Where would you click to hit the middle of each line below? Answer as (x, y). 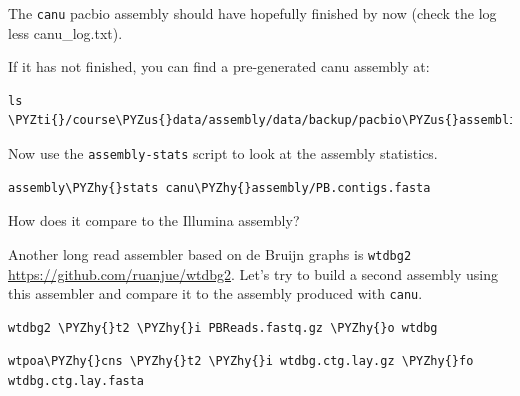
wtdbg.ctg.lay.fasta (76, 380)
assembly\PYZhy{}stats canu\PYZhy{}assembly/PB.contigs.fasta (219, 187)
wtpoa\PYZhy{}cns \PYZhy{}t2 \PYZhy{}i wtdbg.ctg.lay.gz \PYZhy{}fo (241, 361)
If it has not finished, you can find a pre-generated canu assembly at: (219, 66)
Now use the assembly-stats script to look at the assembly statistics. (223, 153)
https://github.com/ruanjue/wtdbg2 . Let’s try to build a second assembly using (253, 273)
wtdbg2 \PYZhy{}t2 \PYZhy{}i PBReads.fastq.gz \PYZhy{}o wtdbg (223, 327)
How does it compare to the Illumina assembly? (154, 220)
